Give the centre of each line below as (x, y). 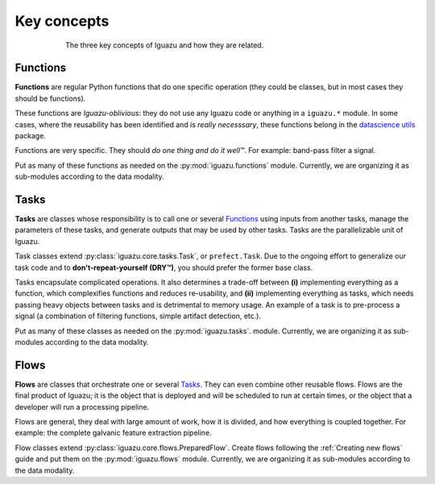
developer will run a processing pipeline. (82, 407)
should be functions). (50, 98)
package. (30, 136)
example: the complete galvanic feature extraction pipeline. (114, 433)
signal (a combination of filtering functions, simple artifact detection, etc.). (138, 316)
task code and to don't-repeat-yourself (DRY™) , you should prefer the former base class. (164, 267)
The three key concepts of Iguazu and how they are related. (165, 45)
